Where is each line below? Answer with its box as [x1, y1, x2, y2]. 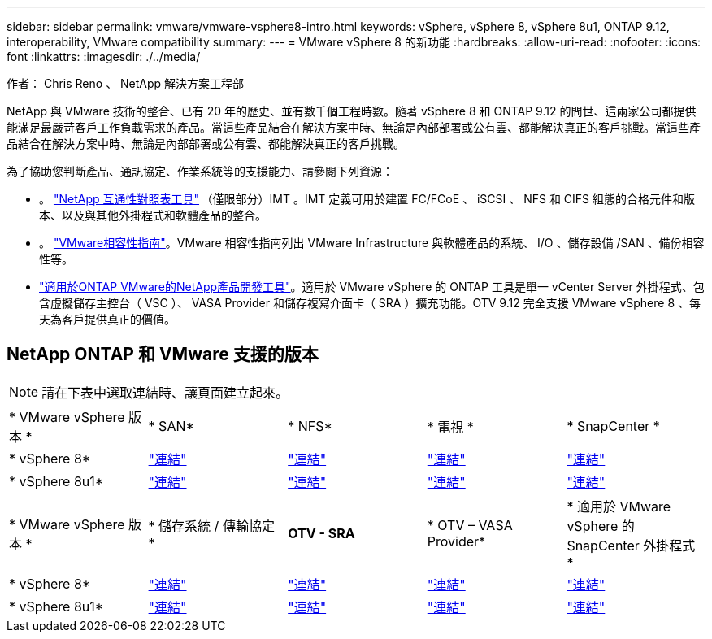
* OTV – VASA [427, 516, 513, 533]
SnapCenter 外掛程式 [567, 537, 696, 554]
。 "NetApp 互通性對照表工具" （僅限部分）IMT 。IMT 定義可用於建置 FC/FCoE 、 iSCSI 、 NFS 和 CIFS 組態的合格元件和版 [39, 192, 696, 206]
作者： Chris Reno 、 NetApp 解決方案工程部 [7, 76, 245, 90]
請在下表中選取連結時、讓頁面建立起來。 [41, 384, 289, 401]
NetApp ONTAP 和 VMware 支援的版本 [7, 344, 319, 365]
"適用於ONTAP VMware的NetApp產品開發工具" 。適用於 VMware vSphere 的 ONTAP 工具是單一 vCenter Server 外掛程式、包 [39, 280, 705, 293]
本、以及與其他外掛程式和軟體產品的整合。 [39, 208, 267, 222]
